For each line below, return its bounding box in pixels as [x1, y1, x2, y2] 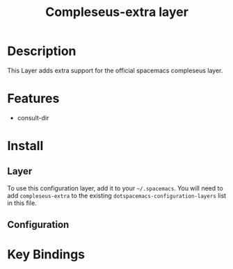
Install [7, 138, 44, 154]
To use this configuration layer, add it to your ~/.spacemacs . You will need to [7, 184, 224, 192]
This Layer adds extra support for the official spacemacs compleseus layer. [7, 66, 223, 74]
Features [7, 91, 60, 106]
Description [7, 43, 77, 59]
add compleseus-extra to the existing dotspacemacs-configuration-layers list [7, 191, 227, 199]
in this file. [7, 199, 37, 207]
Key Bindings [7, 247, 86, 263]
